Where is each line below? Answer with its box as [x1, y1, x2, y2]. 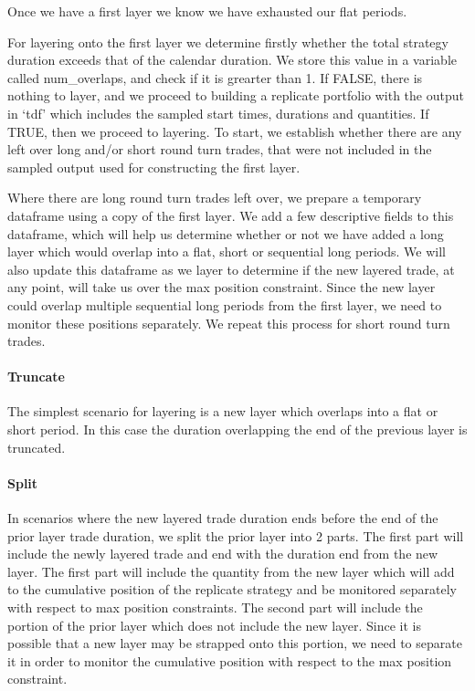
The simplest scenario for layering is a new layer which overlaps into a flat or [7, 402, 438, 421]
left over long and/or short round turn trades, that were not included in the [7, 140, 432, 159]
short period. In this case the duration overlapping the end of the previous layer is [7, 420, 468, 439]
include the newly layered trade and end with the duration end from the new [7, 544, 438, 563]
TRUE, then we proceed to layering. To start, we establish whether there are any [7, 121, 462, 141]
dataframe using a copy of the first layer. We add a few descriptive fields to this [7, 205, 454, 225]
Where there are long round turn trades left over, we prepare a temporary [7, 188, 422, 207]
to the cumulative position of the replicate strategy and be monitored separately [7, 580, 457, 599]
